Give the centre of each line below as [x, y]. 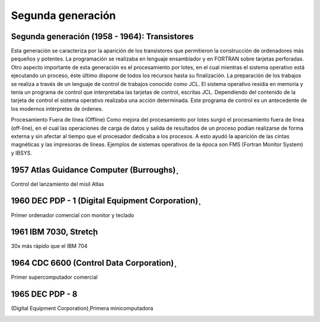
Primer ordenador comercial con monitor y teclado [73, 215]
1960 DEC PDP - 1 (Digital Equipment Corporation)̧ [105, 201]
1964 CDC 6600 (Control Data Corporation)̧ [92, 263]
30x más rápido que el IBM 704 [49, 246]
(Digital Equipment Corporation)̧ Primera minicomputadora [82, 308]
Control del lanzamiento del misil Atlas [57, 184]
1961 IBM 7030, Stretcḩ [55, 232]
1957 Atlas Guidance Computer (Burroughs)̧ [93, 170]
